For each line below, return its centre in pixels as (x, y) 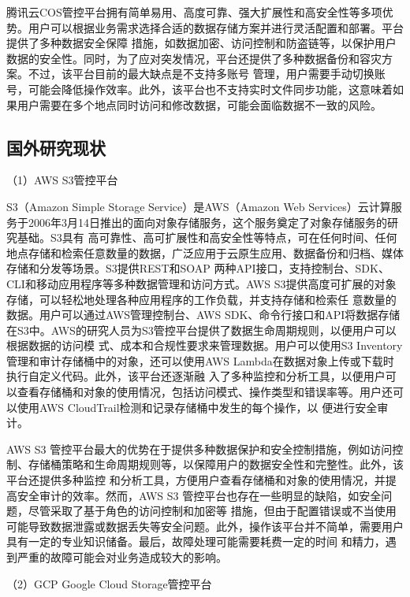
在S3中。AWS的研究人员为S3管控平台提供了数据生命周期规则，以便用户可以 (201, 330)
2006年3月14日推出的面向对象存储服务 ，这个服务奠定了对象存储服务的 (207, 222)
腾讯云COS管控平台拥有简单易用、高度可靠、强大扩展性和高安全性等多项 (194, 12)
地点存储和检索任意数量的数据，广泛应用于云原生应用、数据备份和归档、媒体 (205, 252)
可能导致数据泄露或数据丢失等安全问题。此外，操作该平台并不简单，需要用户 (205, 526)
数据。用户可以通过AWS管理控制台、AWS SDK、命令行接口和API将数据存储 (203, 315)
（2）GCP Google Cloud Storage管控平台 (109, 583)
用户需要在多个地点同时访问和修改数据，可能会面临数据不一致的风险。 (199, 104)
